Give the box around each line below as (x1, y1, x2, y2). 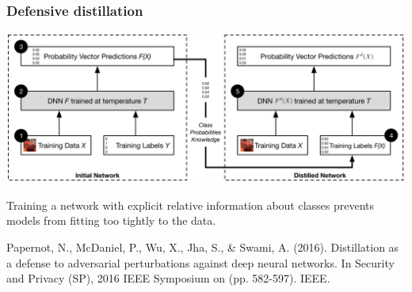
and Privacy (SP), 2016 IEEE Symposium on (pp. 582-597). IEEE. (6, 270, 330, 286)
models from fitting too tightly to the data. (6, 212, 216, 229)
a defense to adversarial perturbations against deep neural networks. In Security (6, 254, 395, 271)
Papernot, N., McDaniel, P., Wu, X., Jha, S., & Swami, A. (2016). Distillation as (6, 238, 399, 255)
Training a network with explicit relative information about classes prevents (6, 196, 375, 213)
